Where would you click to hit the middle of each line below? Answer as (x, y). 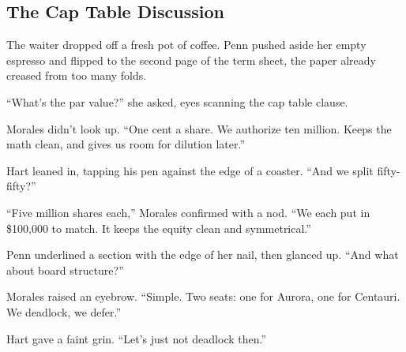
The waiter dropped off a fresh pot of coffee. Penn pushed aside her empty (186, 45)
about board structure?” (65, 270)
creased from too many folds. (77, 75)
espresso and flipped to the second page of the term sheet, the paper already (191, 60)
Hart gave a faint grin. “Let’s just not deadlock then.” (137, 338)
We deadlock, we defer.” (64, 311)
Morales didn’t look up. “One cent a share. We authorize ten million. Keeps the (199, 128)
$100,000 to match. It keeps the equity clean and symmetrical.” (159, 228)
